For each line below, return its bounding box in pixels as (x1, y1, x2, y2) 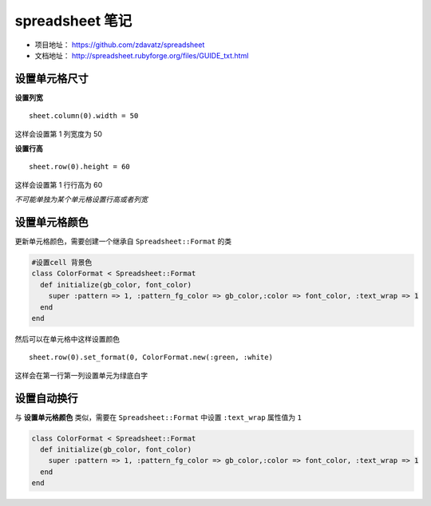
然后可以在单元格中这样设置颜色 (14, 334, 120, 344)
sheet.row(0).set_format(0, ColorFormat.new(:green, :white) (29, 353, 273, 362)
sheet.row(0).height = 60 (29, 162, 131, 172)
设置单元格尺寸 (14, 72, 89, 85)
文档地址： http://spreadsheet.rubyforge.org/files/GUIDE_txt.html (34, 50, 249, 60)
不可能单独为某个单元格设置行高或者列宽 (14, 195, 148, 204)
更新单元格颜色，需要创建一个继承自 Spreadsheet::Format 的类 (14, 236, 232, 247)
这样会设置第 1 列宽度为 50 (14, 128, 103, 139)
